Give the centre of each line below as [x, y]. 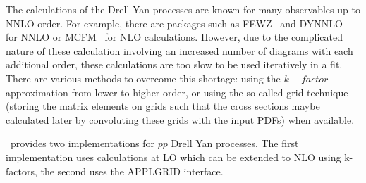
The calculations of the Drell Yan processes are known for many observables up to [183, 9]
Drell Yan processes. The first [235, 143]
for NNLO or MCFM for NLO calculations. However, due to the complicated [174, 37]
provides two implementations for [83, 143]
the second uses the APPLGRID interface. [132, 171]
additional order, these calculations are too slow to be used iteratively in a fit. [174, 64]
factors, [22, 171]
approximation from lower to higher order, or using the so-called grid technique [177, 92]
